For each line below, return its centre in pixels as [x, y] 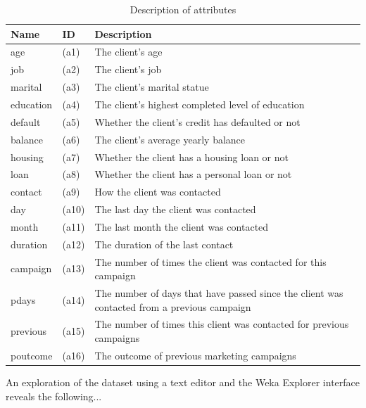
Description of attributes [183, 9]
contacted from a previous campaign [173, 306]
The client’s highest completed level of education [200, 104]
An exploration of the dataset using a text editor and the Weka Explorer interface [183, 382]
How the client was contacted [158, 192]
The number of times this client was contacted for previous [222, 324]
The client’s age [128, 52]
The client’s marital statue [152, 87]
